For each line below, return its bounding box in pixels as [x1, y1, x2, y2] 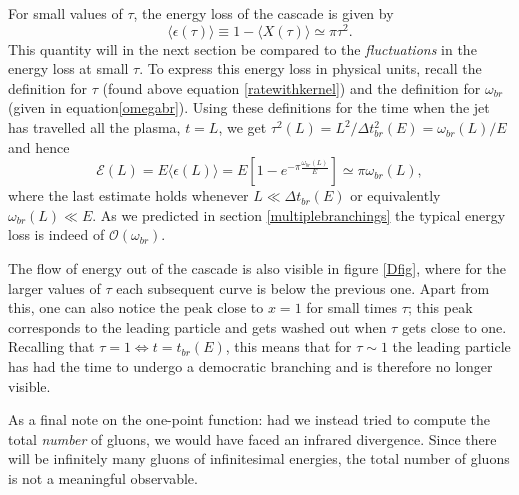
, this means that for [225, 336, 352, 357]
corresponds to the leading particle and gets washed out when [8, 316, 387, 337]
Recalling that [8, 336, 95, 357]
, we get [218, 117, 267, 138]
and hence [8, 136, 70, 157]
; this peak [407, 297, 473, 318]
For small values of [8, 3, 123, 23]
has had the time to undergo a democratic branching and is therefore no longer [8, 355, 493, 376]
